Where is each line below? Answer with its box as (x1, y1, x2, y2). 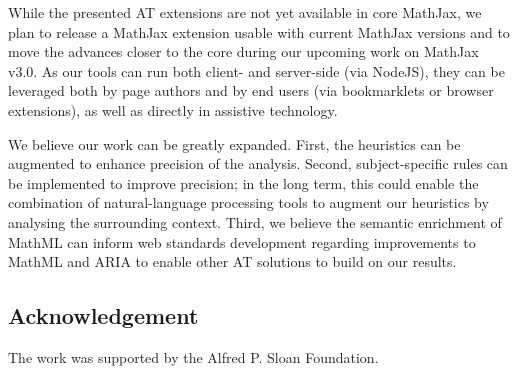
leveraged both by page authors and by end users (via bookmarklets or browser (8, 80, 494, 101)
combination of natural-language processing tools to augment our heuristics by (8, 192, 489, 213)
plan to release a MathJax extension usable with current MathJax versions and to (8, 21, 510, 42)
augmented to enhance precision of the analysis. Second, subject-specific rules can (8, 153, 508, 174)
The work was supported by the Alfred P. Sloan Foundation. (8, 346, 379, 367)
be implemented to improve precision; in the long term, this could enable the (8, 172, 479, 193)
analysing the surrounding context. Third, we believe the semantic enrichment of (8, 211, 502, 232)
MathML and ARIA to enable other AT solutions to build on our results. (8, 251, 457, 272)
